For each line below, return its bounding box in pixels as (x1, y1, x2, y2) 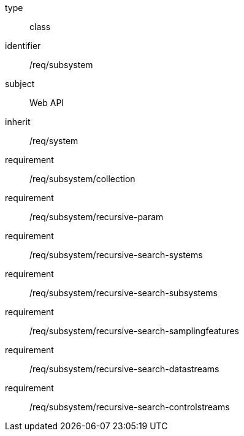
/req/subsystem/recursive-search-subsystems (29, 288, 218, 298)
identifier (5, 40, 41, 51)
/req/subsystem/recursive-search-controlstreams (29, 402, 230, 412)
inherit (5, 117, 31, 127)
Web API (29, 98, 64, 108)
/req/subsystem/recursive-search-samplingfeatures (29, 326, 239, 336)
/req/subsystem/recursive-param (29, 212, 164, 222)
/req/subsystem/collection (29, 174, 135, 184)
